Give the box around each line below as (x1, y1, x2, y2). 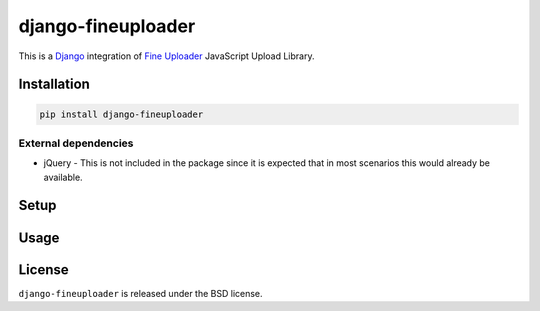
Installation (18, 76, 90, 93)
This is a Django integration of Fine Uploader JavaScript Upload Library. (18, 50, 315, 62)
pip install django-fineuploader (39, 108, 204, 120)
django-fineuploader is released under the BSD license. (18, 287, 264, 299)
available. (43, 171, 84, 183)
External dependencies (18, 136, 134, 150)
